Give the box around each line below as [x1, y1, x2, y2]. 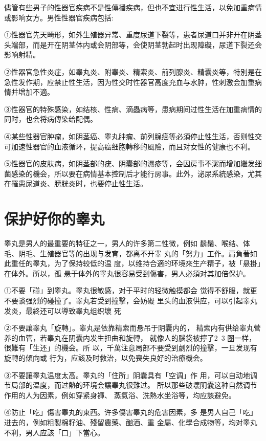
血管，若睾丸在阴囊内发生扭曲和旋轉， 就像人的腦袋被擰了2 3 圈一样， [18, 332, 256, 343]
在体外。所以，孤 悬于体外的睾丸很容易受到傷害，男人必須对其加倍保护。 [4, 268, 250, 278]
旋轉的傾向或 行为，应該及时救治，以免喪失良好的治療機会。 [4, 352, 207, 363]
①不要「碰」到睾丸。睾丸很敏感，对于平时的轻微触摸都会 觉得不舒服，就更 [4, 285, 257, 296]
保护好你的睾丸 [4, 208, 105, 229]
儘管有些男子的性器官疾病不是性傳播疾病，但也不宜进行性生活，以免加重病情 [4, 2, 262, 12]
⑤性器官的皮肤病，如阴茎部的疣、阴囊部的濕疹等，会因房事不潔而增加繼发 [4, 158, 255, 169]
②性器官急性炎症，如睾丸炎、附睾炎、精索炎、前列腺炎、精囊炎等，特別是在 [4, 66, 262, 77]
